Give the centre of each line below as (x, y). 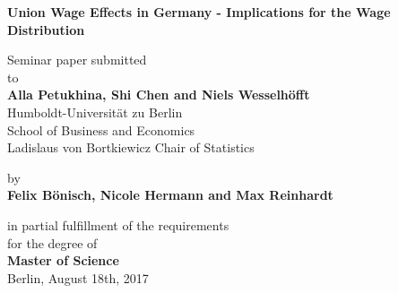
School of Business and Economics (101, 129)
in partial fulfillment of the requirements (118, 224)
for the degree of (52, 242)
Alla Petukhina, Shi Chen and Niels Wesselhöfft (159, 95)
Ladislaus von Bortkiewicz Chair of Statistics (131, 147)
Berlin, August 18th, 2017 (78, 277)
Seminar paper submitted (77, 60)
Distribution (46, 29)
